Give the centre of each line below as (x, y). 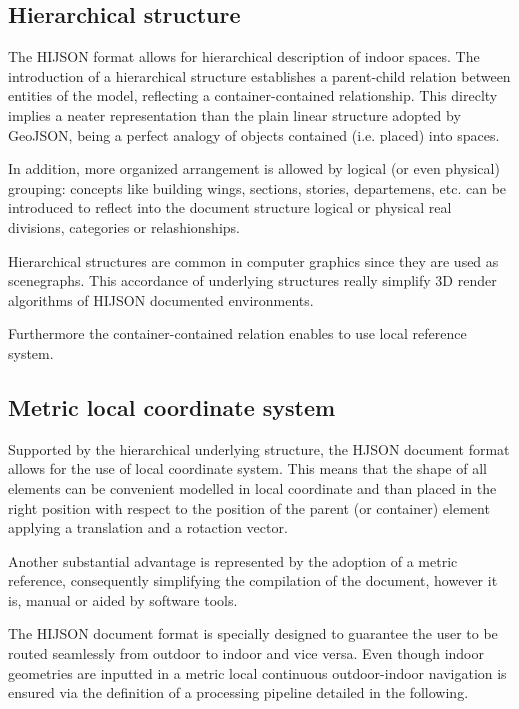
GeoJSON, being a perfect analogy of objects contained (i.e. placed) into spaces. (254, 134)
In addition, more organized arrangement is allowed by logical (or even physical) (254, 168)
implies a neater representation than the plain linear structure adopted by (234, 114)
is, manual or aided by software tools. (123, 599)
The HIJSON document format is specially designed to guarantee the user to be (253, 633)
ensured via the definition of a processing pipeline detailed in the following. (238, 692)
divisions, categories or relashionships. (124, 226)
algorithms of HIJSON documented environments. (161, 299)
